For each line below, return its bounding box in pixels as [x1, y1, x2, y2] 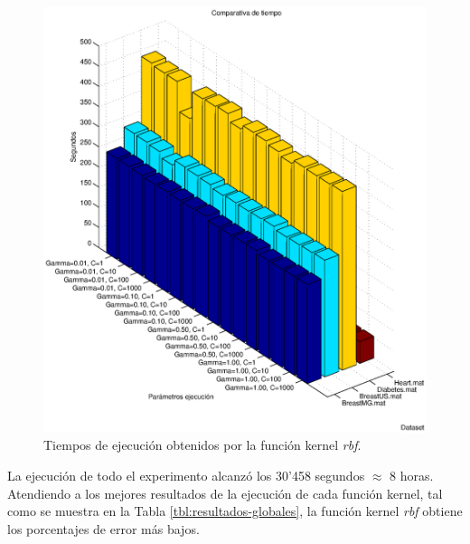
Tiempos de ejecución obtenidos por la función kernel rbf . [43, 435, 362, 454]
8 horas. [390, 466, 434, 485]
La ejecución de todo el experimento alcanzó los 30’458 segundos [7, 466, 365, 485]
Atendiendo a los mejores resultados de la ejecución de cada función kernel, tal [7, 483, 443, 502]
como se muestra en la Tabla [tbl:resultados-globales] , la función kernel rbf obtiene [7, 501, 463, 520]
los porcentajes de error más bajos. [7, 519, 200, 538]
